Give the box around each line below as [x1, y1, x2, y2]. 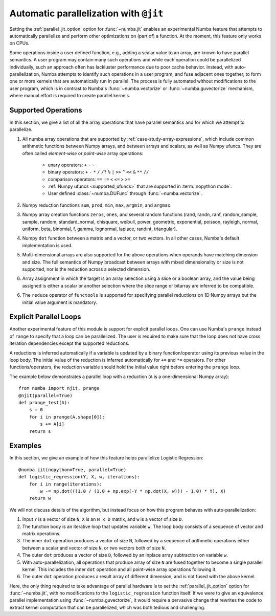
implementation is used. [22, 242, 73, 248]
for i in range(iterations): [29, 481, 102, 487]
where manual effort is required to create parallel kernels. [9, 93, 130, 99]
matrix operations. [22, 530, 61, 537]
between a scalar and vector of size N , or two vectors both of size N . [22, 545, 166, 551]
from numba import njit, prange [18, 385, 100, 391]
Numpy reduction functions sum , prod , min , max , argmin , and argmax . [22, 202, 172, 208]
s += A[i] [40, 421, 65, 427]
